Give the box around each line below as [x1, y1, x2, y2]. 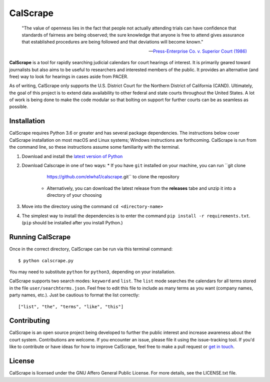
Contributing [9, 316, 50, 325]
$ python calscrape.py [18, 258, 74, 263]
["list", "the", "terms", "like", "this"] [18, 303, 124, 309]
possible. [9, 104, 28, 110]
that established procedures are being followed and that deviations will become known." [21, 39, 203, 45]
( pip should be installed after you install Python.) [21, 220, 123, 226]
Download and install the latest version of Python [21, 153, 123, 159]
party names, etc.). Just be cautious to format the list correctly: [9, 292, 140, 298]
